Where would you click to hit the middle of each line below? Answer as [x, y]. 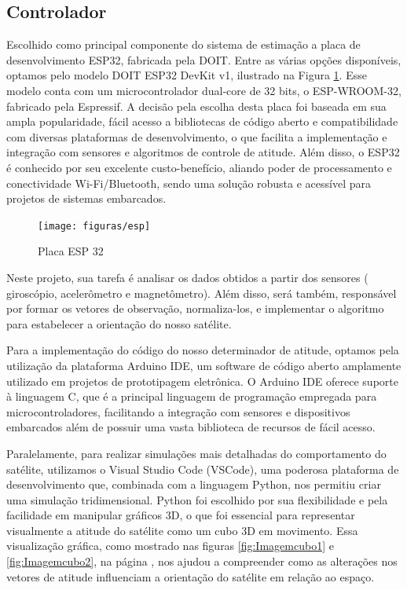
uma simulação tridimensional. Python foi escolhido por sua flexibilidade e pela [197, 499]
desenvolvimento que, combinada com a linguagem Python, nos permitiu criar [194, 484]
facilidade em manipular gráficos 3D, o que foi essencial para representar [181, 515]
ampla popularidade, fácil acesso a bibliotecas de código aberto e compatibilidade [202, 121]
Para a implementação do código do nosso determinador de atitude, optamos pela [203, 350]
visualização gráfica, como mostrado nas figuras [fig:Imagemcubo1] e [170, 546]
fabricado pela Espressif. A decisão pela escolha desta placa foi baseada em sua [196, 106]
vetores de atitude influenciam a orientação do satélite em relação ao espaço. [191, 576]
